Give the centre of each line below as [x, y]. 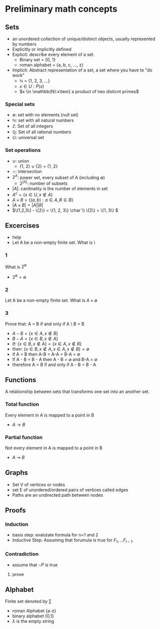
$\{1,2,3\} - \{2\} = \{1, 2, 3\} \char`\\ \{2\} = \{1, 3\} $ [65, 210]
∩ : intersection [27, 171]
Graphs [17, 473]
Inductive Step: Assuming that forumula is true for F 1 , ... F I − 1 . [73, 541]
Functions [21, 380]
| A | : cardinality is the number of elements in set [60, 188]
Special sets [20, 104]
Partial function [24, 437]
